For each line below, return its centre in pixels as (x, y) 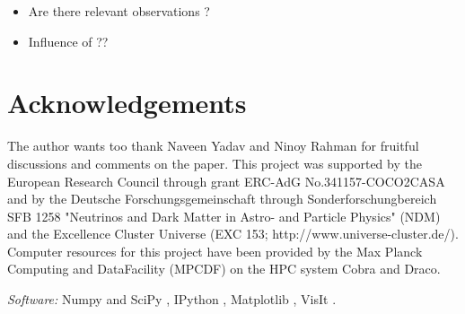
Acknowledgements (127, 103)
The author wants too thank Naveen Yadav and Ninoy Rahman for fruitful (213, 146)
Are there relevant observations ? (119, 11)
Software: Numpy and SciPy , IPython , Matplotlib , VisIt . (172, 299)
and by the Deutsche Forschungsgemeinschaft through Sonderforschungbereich (222, 199)
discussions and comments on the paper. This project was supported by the (215, 163)
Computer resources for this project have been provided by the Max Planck (215, 251)
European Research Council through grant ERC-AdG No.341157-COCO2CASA (226, 181)
